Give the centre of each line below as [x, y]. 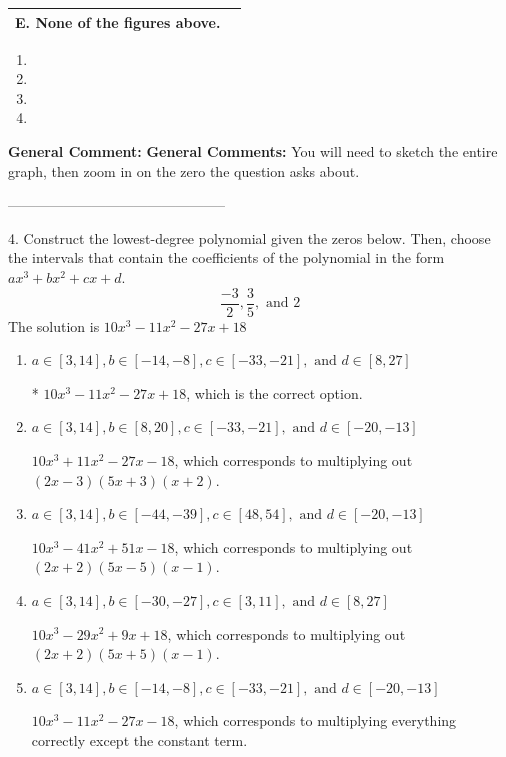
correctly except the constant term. [139, 739]
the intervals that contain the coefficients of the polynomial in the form [226, 257]
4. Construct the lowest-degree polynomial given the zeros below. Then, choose [249, 237]
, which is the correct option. [274, 392]
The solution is [54, 325]
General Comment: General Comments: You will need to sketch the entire [253, 150]
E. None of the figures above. [118, 21]
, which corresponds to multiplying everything [315, 720]
